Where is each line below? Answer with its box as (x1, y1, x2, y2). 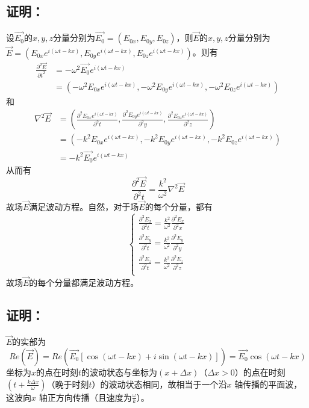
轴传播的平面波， (234, 377, 302, 390)
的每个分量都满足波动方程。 (29, 276, 139, 289)
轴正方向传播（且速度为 (39, 391, 132, 403)
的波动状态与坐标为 (81, 365, 158, 378)
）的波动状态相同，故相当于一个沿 (92, 377, 227, 390)
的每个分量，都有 (145, 200, 213, 213)
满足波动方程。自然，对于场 (29, 200, 139, 213)
